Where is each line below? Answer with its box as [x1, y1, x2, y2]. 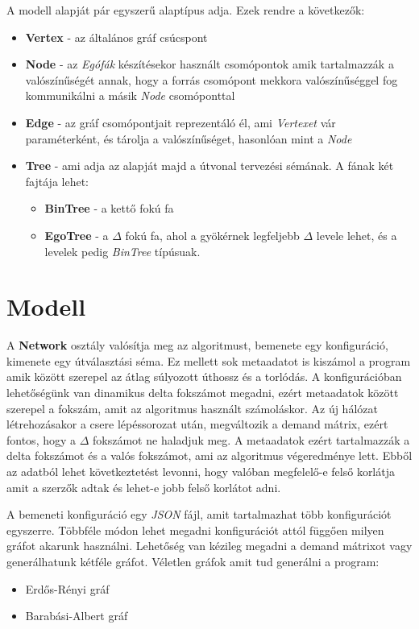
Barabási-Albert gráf [25, 607, 128, 624]
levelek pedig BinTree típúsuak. [44, 242, 201, 259]
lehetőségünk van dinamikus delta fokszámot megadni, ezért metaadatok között [6, 384, 399, 401]
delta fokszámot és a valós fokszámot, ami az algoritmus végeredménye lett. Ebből [6, 447, 413, 464]
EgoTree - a [44, 226, 109, 243]
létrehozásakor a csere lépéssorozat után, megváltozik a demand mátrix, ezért [6, 416, 388, 432]
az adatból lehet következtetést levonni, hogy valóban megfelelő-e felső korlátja [6, 463, 395, 479]
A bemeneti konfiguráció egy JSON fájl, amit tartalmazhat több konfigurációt [6, 506, 392, 523]
